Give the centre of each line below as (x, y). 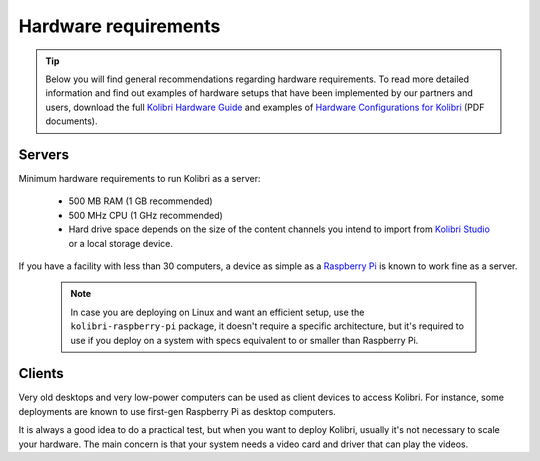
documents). (71, 121)
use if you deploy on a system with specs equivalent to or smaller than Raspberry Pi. (244, 340)
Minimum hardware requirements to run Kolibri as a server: (139, 179)
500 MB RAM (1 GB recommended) (141, 201)
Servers (44, 154)
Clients (41, 373)
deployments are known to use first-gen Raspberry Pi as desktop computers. (177, 411)
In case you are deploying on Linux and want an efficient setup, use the (217, 312)
